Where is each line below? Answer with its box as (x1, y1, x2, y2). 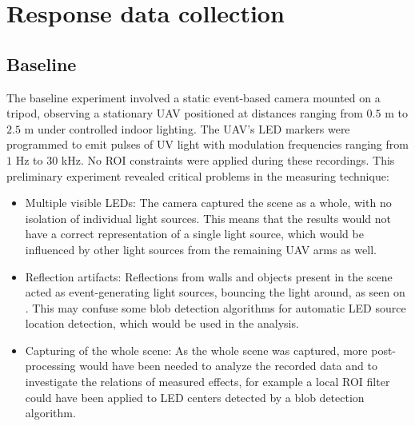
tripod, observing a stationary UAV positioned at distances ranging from (6, 105, 363, 121)
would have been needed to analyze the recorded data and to (79, 357, 377, 374)
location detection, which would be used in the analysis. (25, 315, 299, 332)
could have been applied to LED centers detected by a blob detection (25, 388, 365, 405)
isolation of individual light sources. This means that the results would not (25, 209, 391, 226)
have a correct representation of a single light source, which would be (25, 225, 364, 242)
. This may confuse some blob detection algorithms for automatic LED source (25, 299, 406, 316)
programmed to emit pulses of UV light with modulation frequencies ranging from (6, 136, 409, 153)
